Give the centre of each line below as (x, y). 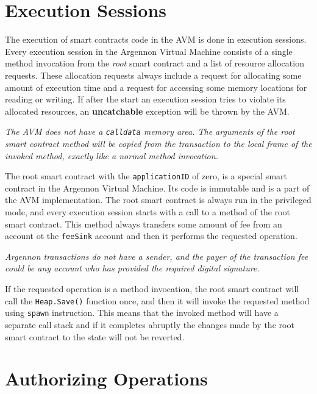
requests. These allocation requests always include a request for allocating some (153, 75)
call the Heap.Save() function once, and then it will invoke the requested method (157, 300)
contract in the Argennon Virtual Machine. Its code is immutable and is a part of (157, 188)
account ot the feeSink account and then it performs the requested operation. (151, 236)
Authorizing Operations (106, 378)
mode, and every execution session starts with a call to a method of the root (148, 211)
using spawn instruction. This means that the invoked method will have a (142, 313)
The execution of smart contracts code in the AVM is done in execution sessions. (156, 39)
